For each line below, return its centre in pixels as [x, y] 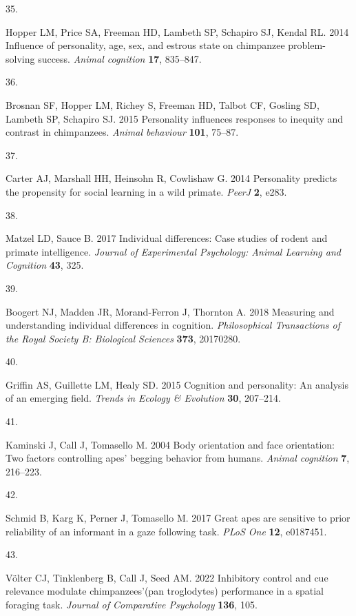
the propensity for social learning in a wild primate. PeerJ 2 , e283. [146, 191]
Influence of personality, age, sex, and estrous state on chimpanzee [145, 45]
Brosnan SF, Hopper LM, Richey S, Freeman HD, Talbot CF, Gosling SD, [163, 104]
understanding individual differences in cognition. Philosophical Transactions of [173, 325]
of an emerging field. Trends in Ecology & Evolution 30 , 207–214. [143, 398]
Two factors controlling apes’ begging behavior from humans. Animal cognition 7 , [178, 458]
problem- [307, 45]
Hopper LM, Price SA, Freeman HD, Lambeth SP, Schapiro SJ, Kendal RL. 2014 [177, 31]
